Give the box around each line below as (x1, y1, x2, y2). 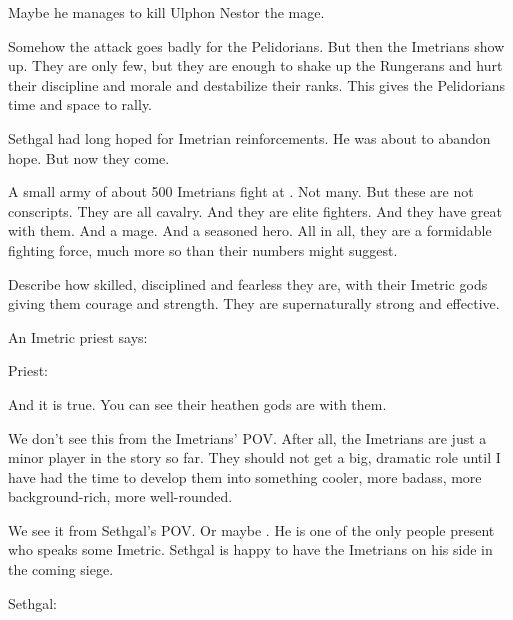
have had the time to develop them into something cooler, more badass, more (8, 466, 482, 487)
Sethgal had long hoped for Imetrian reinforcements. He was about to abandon (8, 127, 491, 148)
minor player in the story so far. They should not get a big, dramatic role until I (8, 447, 501, 468)
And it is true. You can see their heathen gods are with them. (8, 393, 387, 414)
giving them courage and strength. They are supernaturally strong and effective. (8, 293, 500, 314)
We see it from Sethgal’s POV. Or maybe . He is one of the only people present (8, 519, 495, 540)
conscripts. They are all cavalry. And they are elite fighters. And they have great (8, 200, 502, 221)
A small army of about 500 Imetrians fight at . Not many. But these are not (8, 181, 474, 202)
